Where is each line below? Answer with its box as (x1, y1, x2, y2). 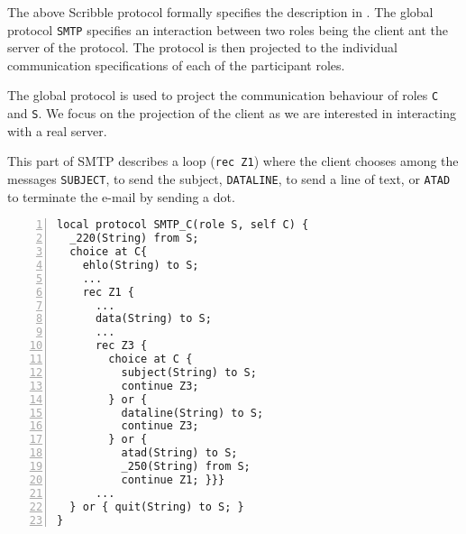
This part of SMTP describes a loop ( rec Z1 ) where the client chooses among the (7, 152, 459, 170)
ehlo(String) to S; (82, 258, 199, 272)
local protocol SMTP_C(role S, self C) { (57, 218, 309, 232)
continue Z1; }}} (121, 473, 225, 486)
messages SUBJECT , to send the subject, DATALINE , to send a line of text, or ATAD (7, 170, 451, 188)
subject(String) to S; (121, 365, 257, 379)
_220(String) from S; (69, 232, 199, 245)
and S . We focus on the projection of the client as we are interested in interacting (7, 104, 456, 123)
